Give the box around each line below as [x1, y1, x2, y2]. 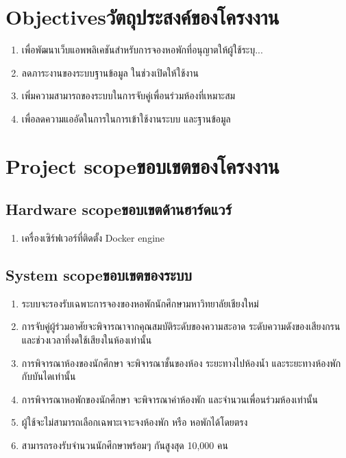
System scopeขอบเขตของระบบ [5, 264, 192, 285]
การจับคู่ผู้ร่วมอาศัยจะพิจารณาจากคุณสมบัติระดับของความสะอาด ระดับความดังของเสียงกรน [21, 319, 341, 333]
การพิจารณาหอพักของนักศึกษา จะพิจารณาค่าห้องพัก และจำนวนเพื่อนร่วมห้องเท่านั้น [21, 392, 318, 406]
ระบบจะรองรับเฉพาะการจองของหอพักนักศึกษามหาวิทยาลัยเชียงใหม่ [21, 296, 259, 310]
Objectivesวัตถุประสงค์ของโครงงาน [5, 3, 280, 31]
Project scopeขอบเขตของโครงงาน [5, 151, 280, 179]
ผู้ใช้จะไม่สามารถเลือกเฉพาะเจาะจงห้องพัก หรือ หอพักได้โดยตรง [21, 415, 248, 429]
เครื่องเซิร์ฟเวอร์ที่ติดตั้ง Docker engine [21, 231, 165, 245]
